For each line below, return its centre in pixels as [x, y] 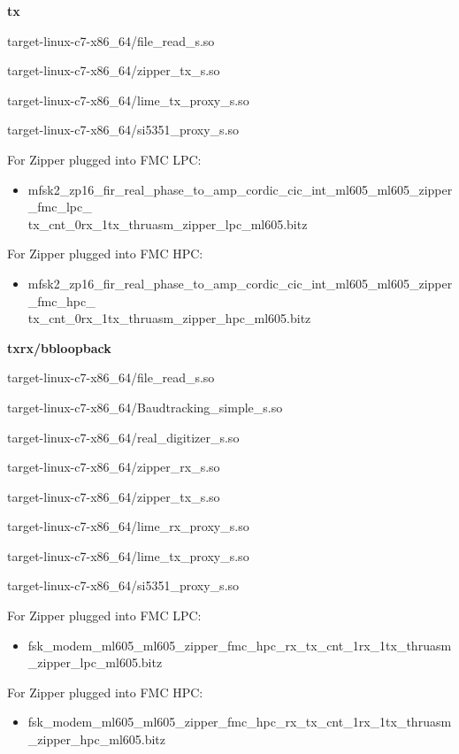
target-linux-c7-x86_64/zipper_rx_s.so [114, 467]
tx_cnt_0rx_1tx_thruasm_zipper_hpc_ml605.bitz [169, 318]
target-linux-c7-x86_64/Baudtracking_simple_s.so [145, 407]
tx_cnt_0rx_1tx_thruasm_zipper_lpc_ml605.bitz [168, 223]
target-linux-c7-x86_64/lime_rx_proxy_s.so [128, 526]
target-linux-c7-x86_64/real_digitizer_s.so [123, 437]
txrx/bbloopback [59, 347]
